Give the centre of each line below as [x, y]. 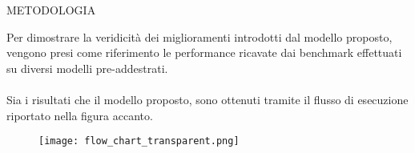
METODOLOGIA [51, 10]
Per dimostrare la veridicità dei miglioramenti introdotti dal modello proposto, [199, 36]
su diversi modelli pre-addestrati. [87, 68]
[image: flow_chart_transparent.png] [139, 141]
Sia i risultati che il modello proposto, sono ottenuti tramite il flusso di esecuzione [207, 99]
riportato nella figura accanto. [80, 115]
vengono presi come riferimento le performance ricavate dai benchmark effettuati [204, 52]
